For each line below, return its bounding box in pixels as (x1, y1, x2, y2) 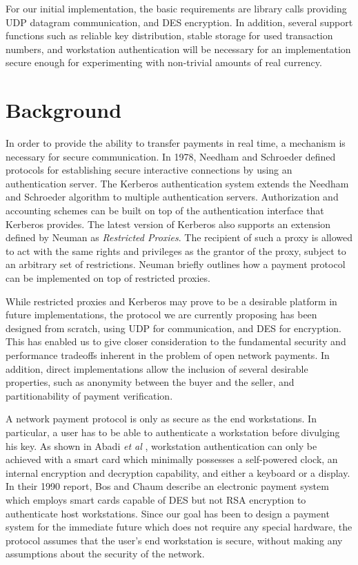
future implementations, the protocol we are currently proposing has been (6, 307, 317, 322)
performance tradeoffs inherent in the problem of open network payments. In (6, 348, 330, 362)
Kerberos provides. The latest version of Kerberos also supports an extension (6, 216, 331, 231)
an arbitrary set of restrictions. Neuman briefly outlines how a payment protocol (6, 257, 346, 271)
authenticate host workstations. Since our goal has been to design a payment (6, 506, 330, 520)
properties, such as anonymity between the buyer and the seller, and (6, 375, 295, 389)
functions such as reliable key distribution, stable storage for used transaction (6, 28, 333, 43)
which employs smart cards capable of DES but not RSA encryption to (6, 492, 306, 506)
